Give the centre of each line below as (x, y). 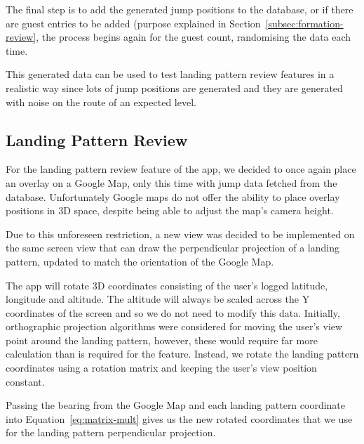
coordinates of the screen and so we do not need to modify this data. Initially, (173, 312)
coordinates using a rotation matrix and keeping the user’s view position (161, 368)
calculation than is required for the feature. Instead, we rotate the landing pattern (182, 354)
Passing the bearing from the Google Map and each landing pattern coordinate (176, 405)
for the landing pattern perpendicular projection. (111, 432)
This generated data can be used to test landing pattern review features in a (170, 74)
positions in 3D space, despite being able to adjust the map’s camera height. (170, 210)
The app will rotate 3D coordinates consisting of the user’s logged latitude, (167, 285)
